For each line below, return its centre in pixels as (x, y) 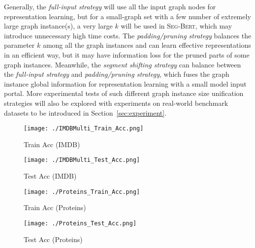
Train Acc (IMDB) (52, 144)
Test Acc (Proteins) (53, 239)
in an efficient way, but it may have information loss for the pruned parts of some (127, 54)
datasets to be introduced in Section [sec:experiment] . (85, 112)
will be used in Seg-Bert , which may (176, 26)
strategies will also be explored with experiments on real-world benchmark (116, 103)
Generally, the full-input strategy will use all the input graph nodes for (110, 6)
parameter (19, 45)
